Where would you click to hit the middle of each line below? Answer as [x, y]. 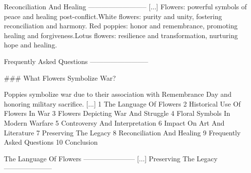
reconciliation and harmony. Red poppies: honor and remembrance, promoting [121, 26]
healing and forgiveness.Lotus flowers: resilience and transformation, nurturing [121, 35]
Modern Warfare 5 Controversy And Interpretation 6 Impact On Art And [114, 122]
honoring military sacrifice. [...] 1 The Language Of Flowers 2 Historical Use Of [122, 103]
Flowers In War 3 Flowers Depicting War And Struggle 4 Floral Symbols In [117, 113]
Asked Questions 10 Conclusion [51, 142]
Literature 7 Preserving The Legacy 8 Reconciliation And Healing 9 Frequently [122, 132]
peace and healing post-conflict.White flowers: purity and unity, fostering [113, 16]
